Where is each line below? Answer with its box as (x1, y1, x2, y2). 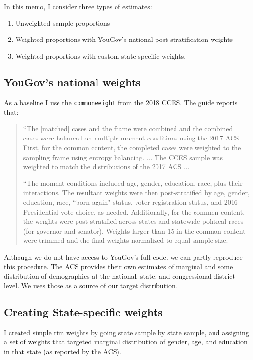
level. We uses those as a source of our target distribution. (4, 280, 177, 290)
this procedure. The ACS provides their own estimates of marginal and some (4, 261, 233, 271)
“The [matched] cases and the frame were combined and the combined (23, 123, 233, 133)
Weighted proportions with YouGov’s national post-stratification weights (15, 34, 233, 44)
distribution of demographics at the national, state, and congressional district (4, 271, 235, 281)
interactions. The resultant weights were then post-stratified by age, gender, (23, 187, 250, 198)
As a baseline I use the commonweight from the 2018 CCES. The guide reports (4, 97, 238, 107)
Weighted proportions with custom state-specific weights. (15, 50, 186, 60)
